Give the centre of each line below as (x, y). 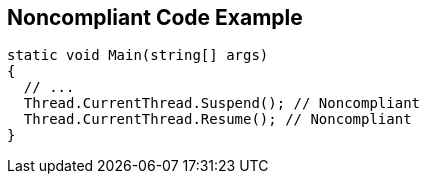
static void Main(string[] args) (138, 55)
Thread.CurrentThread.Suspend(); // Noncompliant (222, 103)
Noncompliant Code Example (155, 17)
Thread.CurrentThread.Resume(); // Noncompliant (217, 119)
